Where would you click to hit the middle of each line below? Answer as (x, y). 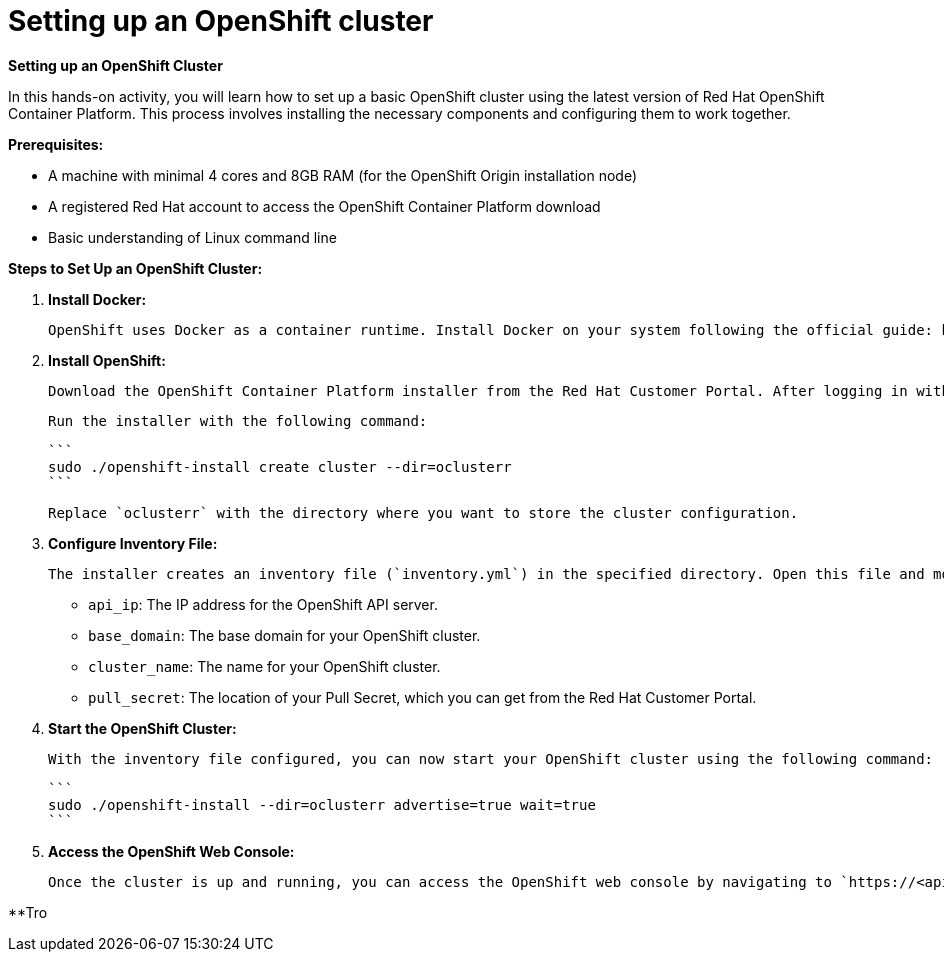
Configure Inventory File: (133, 543)
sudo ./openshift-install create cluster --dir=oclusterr (280, 466)
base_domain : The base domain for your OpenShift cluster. (284, 635)
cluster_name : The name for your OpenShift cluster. (264, 666)
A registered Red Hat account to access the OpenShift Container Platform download (324, 206)
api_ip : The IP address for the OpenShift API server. (263, 604)
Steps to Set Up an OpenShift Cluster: (135, 268)
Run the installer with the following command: (238, 420)
